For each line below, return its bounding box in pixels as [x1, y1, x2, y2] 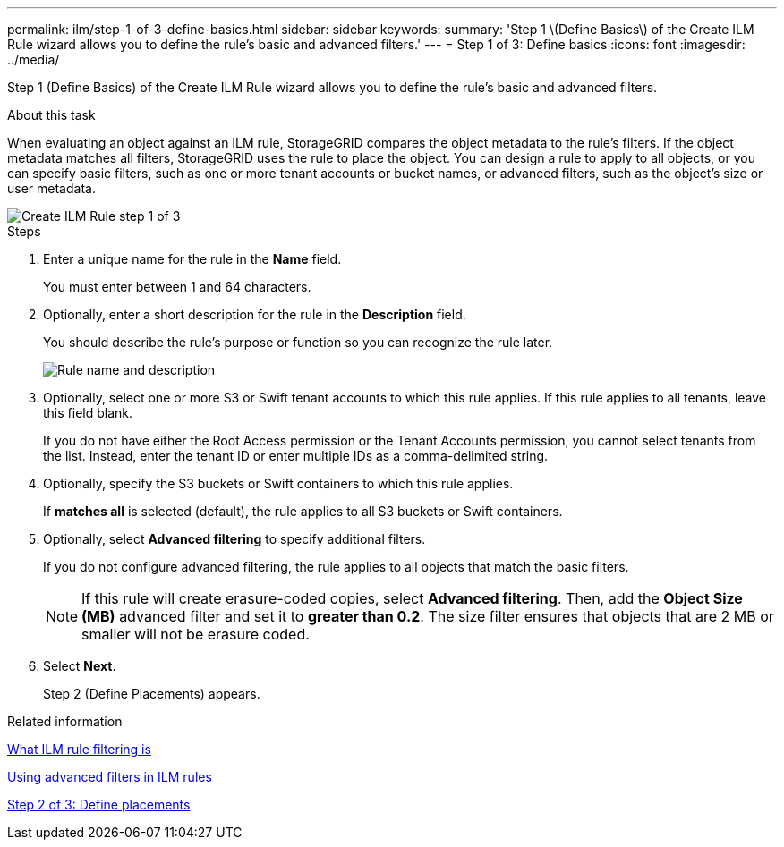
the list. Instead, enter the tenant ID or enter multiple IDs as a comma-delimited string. [43, 448, 549, 463]
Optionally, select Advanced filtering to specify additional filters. [43, 531, 426, 546]
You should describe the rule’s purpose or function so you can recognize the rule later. [43, 335, 553, 350]
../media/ [7, 52, 60, 67]
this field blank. [43, 405, 133, 420]
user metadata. [7, 181, 96, 196]
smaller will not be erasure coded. [81, 625, 310, 643]
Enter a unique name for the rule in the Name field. [43, 251, 342, 267]
